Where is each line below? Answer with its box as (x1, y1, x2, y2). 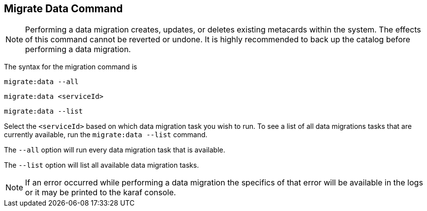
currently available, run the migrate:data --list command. (4, 130, 208, 139)
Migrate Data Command (4, 2, 123, 15)
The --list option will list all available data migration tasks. (4, 161, 199, 170)
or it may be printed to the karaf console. (25, 187, 176, 198)
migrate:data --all (4, 78, 79, 86)
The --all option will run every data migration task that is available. (4, 146, 225, 154)
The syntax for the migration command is (4, 62, 137, 71)
